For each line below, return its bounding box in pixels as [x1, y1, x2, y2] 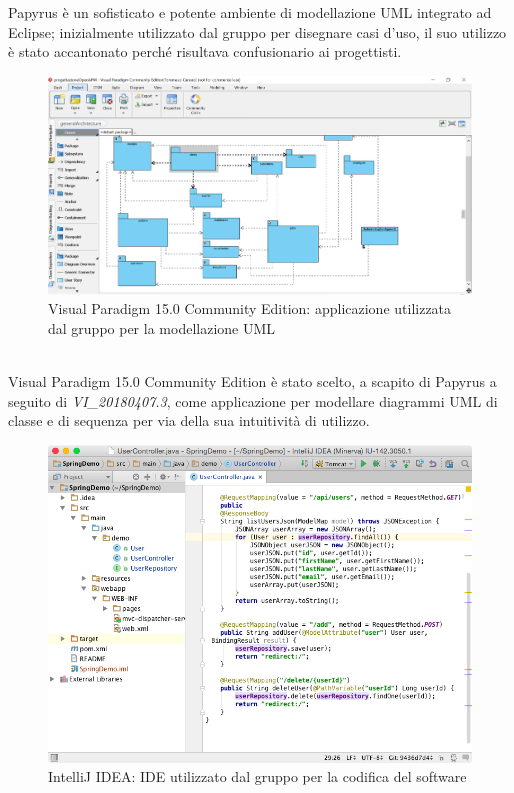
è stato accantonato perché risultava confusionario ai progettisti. [8, 41, 402, 62]
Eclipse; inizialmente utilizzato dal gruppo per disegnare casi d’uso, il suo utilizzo [8, 21, 507, 42]
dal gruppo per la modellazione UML [48, 317, 276, 338]
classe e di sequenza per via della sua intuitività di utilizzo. [8, 410, 370, 431]
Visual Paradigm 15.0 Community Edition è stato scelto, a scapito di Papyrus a [8, 370, 497, 391]
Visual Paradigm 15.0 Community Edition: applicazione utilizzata [48, 298, 452, 319]
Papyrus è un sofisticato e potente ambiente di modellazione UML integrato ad [8, 2, 492, 22]
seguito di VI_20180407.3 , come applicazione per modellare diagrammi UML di [8, 390, 498, 411]
